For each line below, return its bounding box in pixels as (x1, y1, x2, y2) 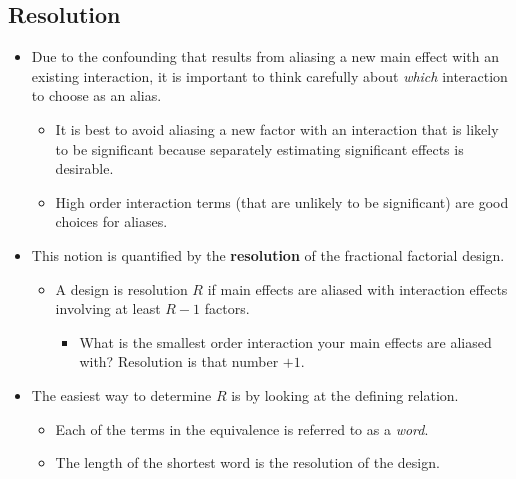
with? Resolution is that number (79, 351, 279, 372)
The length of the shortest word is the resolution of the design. (55, 452, 440, 473)
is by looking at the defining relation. (231, 384, 459, 405)
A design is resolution (55, 278, 188, 299)
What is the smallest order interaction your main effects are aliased (79, 331, 492, 352)
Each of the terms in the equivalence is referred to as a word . (55, 418, 429, 439)
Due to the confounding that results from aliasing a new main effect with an (31, 46, 499, 67)
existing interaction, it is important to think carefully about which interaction (31, 65, 508, 86)
